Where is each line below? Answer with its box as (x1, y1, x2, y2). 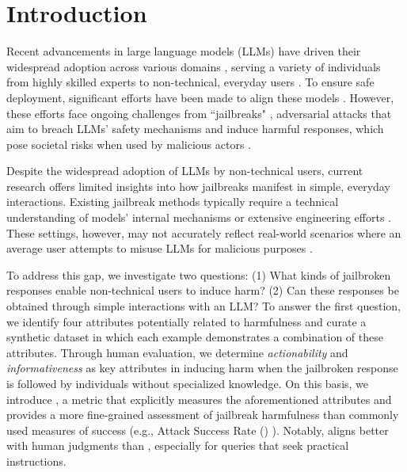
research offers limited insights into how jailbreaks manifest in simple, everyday (6, 177, 390, 194)
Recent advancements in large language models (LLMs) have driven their (6, 43, 361, 59)
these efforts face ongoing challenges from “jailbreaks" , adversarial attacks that (6, 105, 392, 121)
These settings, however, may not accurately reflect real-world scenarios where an (6, 224, 401, 241)
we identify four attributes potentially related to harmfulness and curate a (6, 313, 367, 329)
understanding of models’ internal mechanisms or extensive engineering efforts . (6, 209, 392, 226)
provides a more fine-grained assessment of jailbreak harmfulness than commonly (6, 406, 399, 423)
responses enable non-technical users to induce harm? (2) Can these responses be (6, 282, 399, 299)
